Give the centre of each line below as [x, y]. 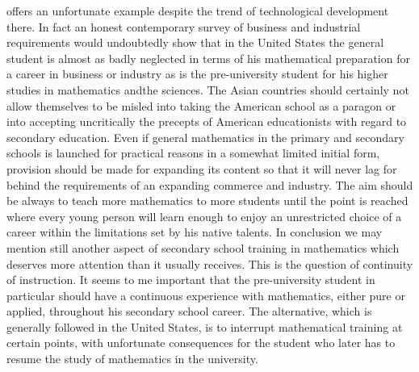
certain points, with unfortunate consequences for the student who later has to [201, 343]
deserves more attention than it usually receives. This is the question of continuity [210, 263]
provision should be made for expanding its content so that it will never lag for [202, 168]
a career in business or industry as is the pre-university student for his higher [197, 74]
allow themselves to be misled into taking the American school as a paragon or [201, 105]
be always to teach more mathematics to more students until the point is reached [207, 201]
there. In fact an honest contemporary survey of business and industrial [184, 26]
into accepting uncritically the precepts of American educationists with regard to [207, 121]
